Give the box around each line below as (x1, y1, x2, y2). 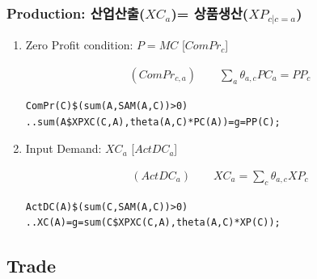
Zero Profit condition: (25, 36, 133, 53)
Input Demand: (25, 140, 102, 157)
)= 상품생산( (171, 2, 249, 23)
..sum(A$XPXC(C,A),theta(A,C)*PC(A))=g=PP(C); (25, 116, 281, 128)
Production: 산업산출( (6, 2, 146, 23)
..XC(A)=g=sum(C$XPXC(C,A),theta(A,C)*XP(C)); (25, 217, 281, 229)
